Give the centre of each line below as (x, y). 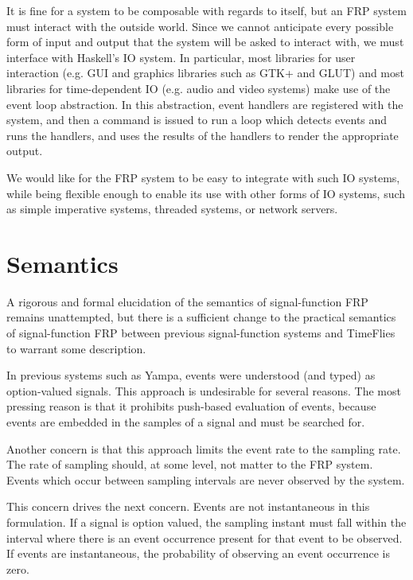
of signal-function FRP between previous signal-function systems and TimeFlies (201, 333)
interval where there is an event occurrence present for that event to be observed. (205, 537)
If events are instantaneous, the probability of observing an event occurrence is (199, 553)
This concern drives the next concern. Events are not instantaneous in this (188, 506)
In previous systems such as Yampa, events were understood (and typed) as (191, 375)
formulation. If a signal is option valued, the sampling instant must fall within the (206, 522)
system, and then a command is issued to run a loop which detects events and (197, 120)
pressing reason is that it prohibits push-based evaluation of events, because (191, 406)
